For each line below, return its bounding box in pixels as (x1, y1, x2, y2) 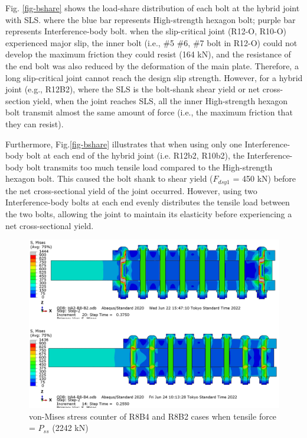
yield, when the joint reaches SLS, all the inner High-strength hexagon (32, 94, 288, 107)
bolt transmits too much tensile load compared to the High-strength (26, 160, 273, 173)
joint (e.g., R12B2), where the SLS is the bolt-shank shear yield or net (5, 83, 260, 95)
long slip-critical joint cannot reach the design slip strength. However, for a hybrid (5, 71, 303, 83)
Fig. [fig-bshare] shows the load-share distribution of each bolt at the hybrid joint (5, 2, 300, 14)
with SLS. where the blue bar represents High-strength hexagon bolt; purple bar (5, 13, 296, 25)
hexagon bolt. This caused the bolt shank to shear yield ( (5, 172, 213, 185)
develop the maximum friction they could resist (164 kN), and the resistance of (5, 48, 291, 60)
